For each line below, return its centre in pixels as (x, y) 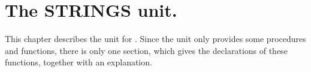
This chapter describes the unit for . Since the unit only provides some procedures (155, 39)
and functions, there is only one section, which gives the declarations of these (146, 50)
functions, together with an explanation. (78, 62)
